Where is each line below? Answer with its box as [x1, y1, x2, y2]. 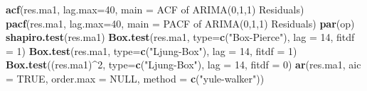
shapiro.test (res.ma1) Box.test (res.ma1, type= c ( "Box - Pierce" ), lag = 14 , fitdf [6, 30, 355, 44]
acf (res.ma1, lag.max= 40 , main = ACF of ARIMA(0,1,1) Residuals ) [6, 2, 304, 16]
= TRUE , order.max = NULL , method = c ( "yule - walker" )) [6, 71, 265, 85]
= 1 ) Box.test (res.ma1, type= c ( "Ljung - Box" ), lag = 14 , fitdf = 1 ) [6, 43, 297, 58]
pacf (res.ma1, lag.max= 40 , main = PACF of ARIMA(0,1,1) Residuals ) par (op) [6, 16, 355, 30]
